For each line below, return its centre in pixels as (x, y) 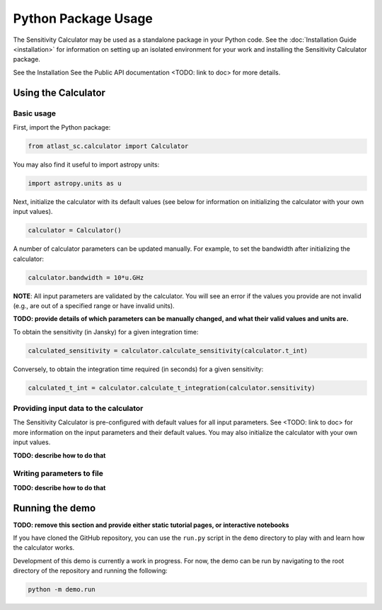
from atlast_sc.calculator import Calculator (108, 146)
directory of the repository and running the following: (90, 571)
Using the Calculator (59, 92)
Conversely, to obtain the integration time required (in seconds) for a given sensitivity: (138, 369)
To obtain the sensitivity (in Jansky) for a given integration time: (106, 332)
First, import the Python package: (62, 127)
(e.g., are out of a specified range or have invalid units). (94, 305)
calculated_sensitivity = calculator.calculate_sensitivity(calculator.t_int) (168, 350)
